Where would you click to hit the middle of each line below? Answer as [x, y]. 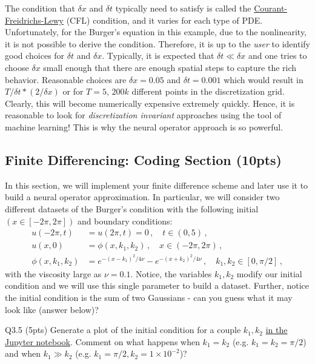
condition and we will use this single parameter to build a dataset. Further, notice [157, 285]
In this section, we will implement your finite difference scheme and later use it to [157, 185]
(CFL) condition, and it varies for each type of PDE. [164, 20]
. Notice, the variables [171, 273]
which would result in [264, 79]
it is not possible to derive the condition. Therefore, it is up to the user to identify [157, 43]
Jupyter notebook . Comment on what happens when [102, 341]
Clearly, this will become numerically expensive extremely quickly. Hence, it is [150, 103]
